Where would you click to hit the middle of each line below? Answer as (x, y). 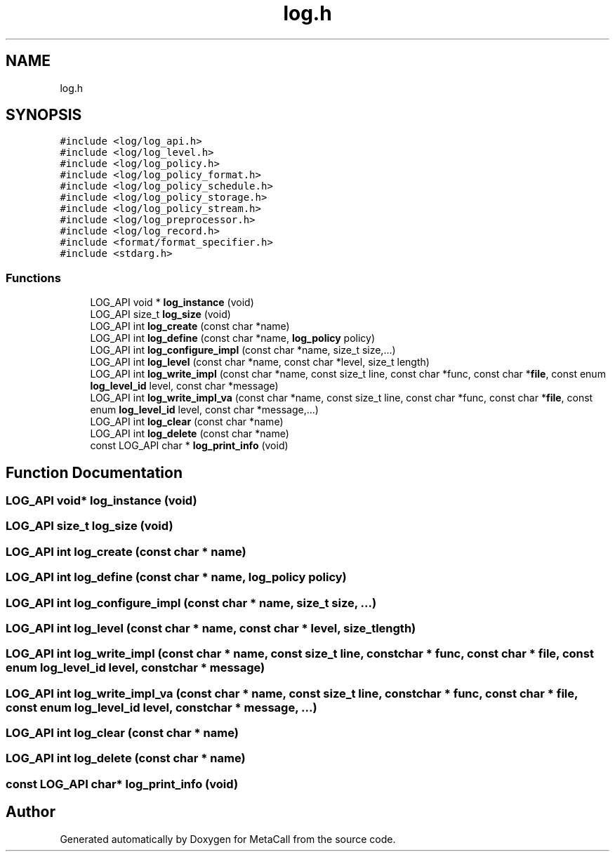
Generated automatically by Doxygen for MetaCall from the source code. (228, 839)
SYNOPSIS (44, 115)
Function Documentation (94, 472)
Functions (33, 278)
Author (31, 812)
